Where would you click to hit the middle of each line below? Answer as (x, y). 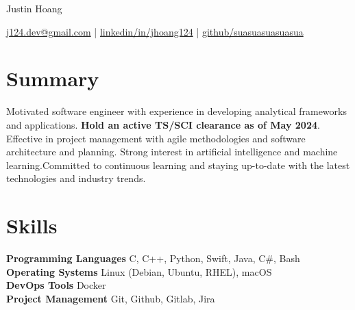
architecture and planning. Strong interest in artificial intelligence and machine (172, 152)
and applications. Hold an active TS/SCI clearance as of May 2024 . (163, 124)
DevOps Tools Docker (56, 285)
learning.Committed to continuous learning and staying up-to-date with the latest (178, 165)
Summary (53, 78)
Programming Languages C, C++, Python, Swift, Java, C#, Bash (153, 258)
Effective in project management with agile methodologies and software (156, 138)
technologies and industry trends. (76, 178)
